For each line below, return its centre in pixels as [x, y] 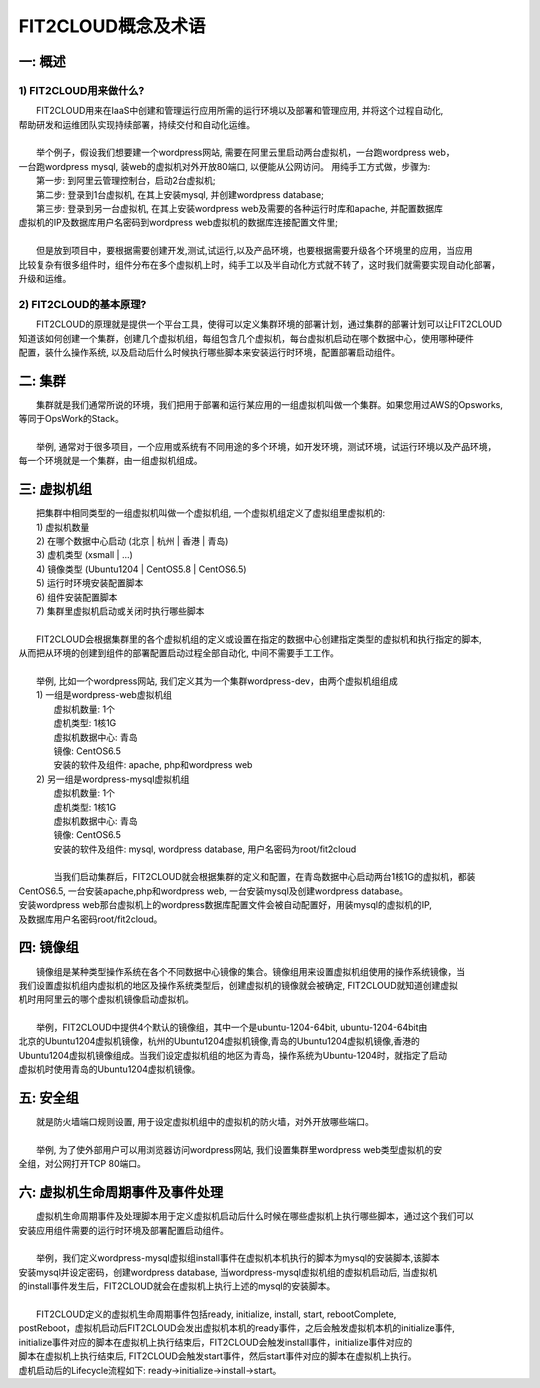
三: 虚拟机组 [55, 489]
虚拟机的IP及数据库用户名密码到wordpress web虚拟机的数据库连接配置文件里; [178, 222]
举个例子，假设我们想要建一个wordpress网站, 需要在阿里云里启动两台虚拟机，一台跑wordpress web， [245, 152]
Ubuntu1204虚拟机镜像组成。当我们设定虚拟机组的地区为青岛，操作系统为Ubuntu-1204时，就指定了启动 [232, 1055]
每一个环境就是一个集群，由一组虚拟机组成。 [110, 461]
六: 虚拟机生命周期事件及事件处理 [121, 1192]
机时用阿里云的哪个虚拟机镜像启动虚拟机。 [106, 999]
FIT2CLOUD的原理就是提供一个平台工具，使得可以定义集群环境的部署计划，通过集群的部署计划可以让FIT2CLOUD [269, 324]
